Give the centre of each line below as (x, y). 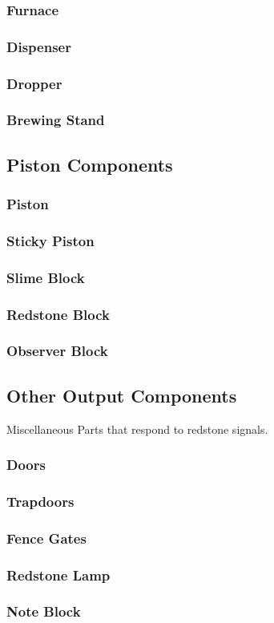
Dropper (34, 83)
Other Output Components (122, 395)
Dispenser (39, 46)
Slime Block (46, 277)
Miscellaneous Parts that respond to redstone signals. (137, 429)
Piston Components (90, 164)
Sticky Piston (50, 240)
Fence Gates (46, 538)
